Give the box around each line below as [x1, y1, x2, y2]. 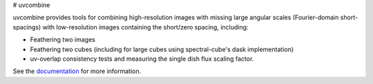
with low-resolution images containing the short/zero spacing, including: [42, 23, 249, 31]
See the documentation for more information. [12, 67, 142, 75]
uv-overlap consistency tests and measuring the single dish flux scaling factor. [30, 55, 254, 63]
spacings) [12, 23, 41, 31]
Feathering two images [30, 36, 96, 44]
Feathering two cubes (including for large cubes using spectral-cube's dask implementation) [30, 45, 294, 53]
